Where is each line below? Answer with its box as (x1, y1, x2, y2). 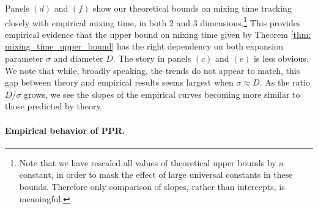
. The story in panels (113, 52, 191, 65)
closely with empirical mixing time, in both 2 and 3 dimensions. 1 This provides (5, 14, 301, 29)
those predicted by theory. (5, 100, 103, 112)
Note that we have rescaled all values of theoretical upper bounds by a (19, 156, 284, 169)
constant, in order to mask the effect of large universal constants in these (19, 168, 293, 181)
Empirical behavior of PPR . (5, 123, 125, 136)
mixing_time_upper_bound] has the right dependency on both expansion (5, 40, 283, 53)
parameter (5, 52, 43, 65)
